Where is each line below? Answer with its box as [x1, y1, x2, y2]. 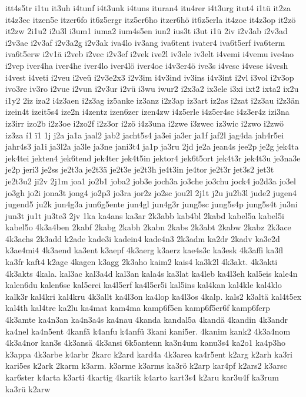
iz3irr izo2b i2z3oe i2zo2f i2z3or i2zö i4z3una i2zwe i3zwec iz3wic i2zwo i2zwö [5, 117, 284, 129]
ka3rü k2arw [5, 382, 51, 395]
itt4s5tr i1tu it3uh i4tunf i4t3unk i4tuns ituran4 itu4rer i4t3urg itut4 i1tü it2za [5, 2, 291, 14]
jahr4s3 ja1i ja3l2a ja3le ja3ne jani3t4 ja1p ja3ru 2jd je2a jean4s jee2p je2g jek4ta [5, 140, 299, 153]
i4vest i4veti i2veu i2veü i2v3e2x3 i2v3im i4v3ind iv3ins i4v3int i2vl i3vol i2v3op [5, 71, 294, 83]
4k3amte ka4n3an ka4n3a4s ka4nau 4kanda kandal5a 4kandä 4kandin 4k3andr [5, 313, 288, 326]
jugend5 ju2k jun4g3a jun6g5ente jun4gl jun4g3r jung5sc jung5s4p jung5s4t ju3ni [5, 198, 298, 210]
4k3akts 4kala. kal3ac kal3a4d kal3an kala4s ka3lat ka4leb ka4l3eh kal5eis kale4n [5, 267, 298, 279]
